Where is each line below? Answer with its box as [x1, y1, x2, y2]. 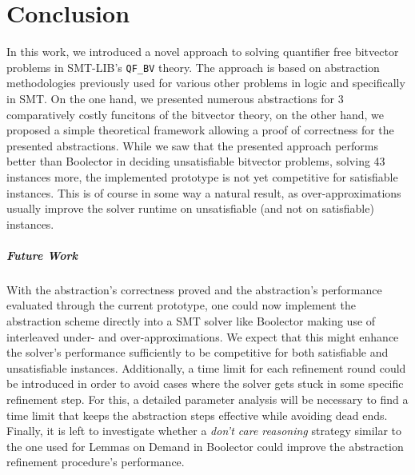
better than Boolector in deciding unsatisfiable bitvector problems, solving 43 [6, 153, 385, 170]
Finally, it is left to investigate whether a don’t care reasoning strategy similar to [6, 422, 402, 439]
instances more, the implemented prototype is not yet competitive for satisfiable [6, 168, 398, 185]
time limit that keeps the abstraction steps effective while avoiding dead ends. [6, 406, 388, 423]
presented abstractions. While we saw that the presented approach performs [6, 137, 379, 154]
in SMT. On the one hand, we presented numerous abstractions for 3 [6, 90, 344, 106]
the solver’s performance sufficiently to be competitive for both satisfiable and [6, 344, 389, 361]
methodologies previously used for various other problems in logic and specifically [6, 74, 405, 91]
